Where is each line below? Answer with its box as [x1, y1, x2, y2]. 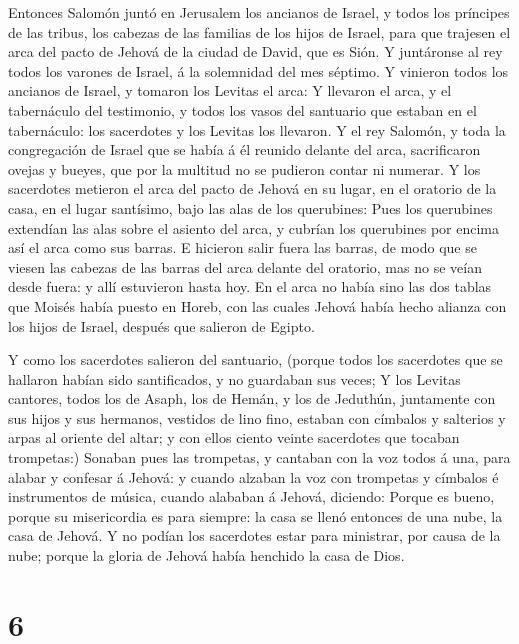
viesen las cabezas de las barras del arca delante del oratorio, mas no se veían [8, 256, 482, 277]
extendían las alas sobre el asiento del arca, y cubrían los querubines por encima [8, 217, 500, 238]
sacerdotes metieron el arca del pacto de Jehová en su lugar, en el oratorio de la [8, 178, 497, 199]
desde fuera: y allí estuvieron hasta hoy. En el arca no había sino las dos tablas [8, 276, 492, 297]
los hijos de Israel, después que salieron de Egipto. [8, 315, 315, 336]
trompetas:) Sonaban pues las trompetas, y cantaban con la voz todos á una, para [8, 447, 511, 468]
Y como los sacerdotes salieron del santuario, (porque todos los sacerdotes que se [8, 349, 503, 370]
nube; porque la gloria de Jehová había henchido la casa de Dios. [8, 545, 405, 566]
